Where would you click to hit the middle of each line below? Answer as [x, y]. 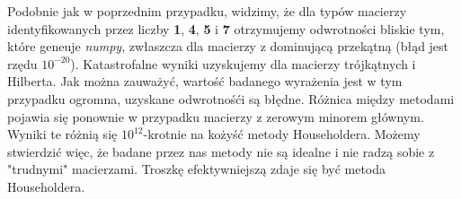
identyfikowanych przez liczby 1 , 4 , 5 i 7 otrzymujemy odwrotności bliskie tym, [226, 28]
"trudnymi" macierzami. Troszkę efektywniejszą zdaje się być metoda [197, 169]
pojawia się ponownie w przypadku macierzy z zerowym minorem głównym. [216, 116]
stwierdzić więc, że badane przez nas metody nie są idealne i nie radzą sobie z [221, 151]
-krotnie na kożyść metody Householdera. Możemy [282, 134]
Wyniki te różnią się [62, 134]
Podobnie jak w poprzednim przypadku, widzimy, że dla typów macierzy [207, 11]
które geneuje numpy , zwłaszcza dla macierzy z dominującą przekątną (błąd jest [228, 46]
